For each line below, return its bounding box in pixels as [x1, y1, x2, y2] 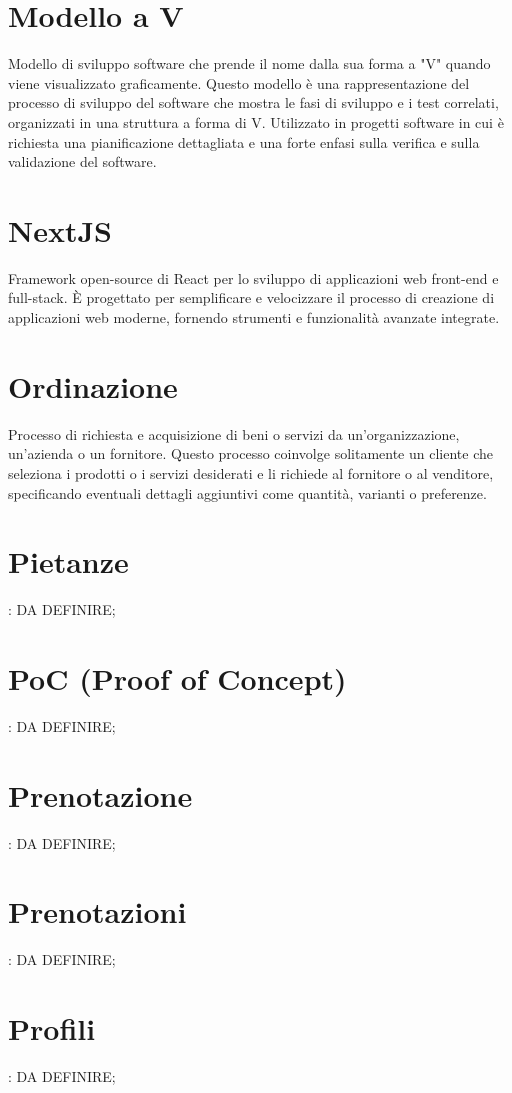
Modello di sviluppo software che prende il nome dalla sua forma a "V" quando [8, 53, 491, 74]
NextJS [8, 209, 112, 250]
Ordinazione [8, 365, 178, 406]
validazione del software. [8, 151, 157, 172]
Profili [8, 1008, 96, 1049]
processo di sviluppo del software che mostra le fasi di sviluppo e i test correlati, [8, 92, 499, 113]
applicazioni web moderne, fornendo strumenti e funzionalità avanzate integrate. [8, 307, 500, 327]
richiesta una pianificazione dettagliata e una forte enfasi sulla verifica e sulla [8, 131, 480, 152]
